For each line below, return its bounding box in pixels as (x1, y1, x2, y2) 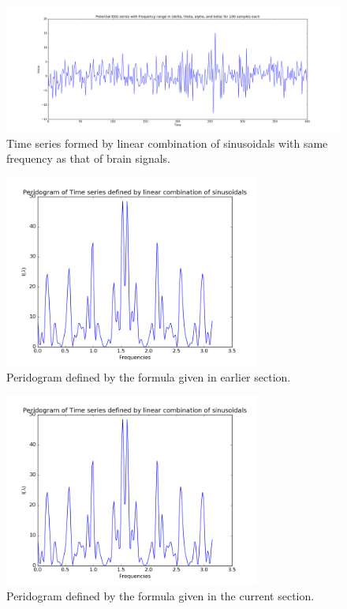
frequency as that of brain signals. (6, 150, 170, 167)
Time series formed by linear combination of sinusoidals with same (6, 134, 328, 151)
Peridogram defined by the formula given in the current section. (6, 587, 315, 603)
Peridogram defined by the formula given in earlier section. (6, 368, 291, 385)
